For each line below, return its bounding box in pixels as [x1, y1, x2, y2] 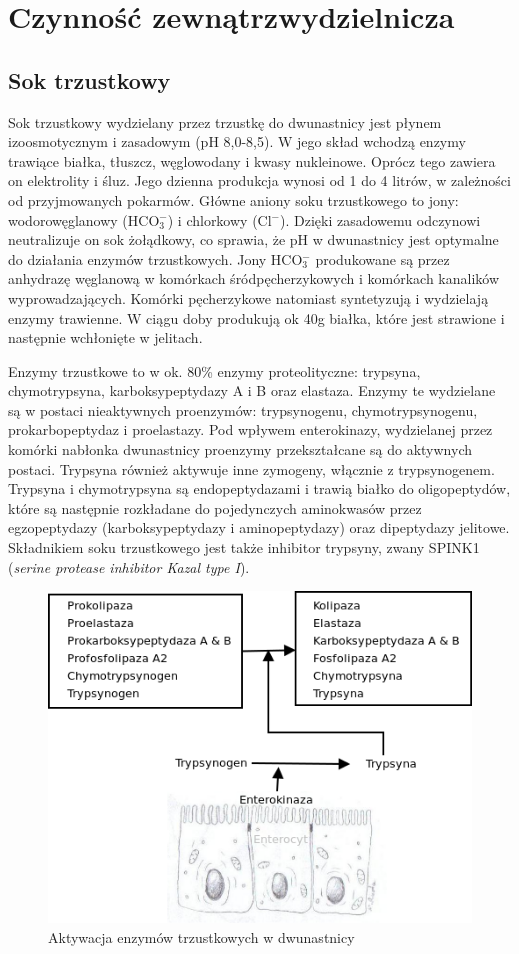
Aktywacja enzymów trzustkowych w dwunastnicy [48, 926, 355, 947]
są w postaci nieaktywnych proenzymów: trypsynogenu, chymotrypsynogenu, [8, 399, 478, 420]
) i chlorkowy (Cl [167, 209, 272, 230]
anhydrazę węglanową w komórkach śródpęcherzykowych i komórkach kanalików [8, 268, 500, 289]
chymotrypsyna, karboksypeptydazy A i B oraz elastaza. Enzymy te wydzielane [8, 380, 496, 401]
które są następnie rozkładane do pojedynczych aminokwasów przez [8, 497, 422, 518]
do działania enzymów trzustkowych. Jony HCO [8, 248, 303, 269]
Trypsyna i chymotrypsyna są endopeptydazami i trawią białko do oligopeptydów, [8, 478, 511, 499]
